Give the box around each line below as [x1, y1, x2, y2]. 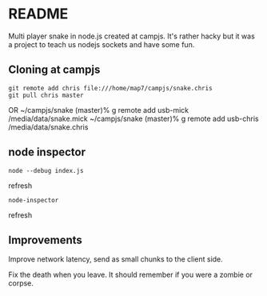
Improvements [8, 233, 82, 246]
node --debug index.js [8, 166, 84, 174]
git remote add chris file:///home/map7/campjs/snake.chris [8, 84, 213, 92]
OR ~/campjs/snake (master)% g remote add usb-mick [8, 105, 189, 114]
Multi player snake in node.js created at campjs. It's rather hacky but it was [8, 31, 256, 41]
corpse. [8, 278, 34, 288]
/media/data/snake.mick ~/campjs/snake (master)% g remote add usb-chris [8, 114, 259, 123]
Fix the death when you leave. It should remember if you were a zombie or [8, 270, 253, 280]
